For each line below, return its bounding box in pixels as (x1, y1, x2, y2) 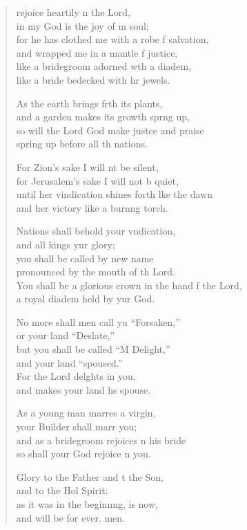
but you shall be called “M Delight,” (16, 342, 170, 356)
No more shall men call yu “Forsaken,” (16, 314, 180, 329)
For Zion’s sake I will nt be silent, (16, 159, 159, 174)
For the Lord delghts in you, (16, 369, 136, 383)
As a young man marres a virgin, (16, 405, 156, 420)
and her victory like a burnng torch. (16, 200, 168, 214)
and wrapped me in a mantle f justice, (16, 45, 178, 60)
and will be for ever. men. (16, 510, 125, 524)
